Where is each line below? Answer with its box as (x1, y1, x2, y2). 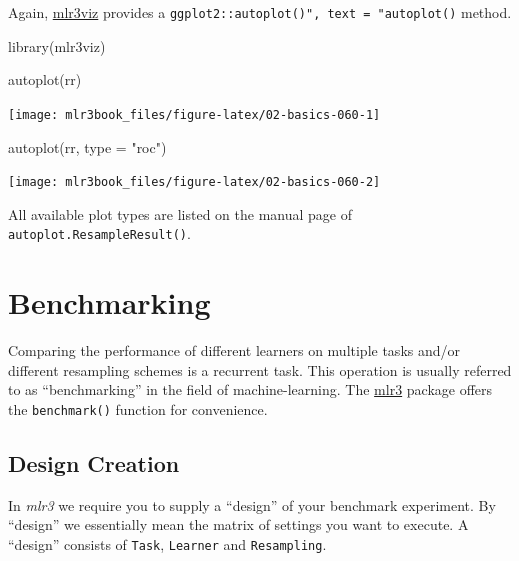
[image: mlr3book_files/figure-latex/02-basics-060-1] (8, 107, 381, 122)
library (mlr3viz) (8, 35, 106, 56)
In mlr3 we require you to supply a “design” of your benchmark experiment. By (8, 494, 496, 515)
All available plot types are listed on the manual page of (8, 203, 352, 224)
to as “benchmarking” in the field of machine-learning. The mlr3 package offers (8, 379, 493, 400)
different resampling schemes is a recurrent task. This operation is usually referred (8, 359, 512, 380)
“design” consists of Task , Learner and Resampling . (8, 533, 327, 554)
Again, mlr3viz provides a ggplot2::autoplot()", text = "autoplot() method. (8, 2, 512, 22)
